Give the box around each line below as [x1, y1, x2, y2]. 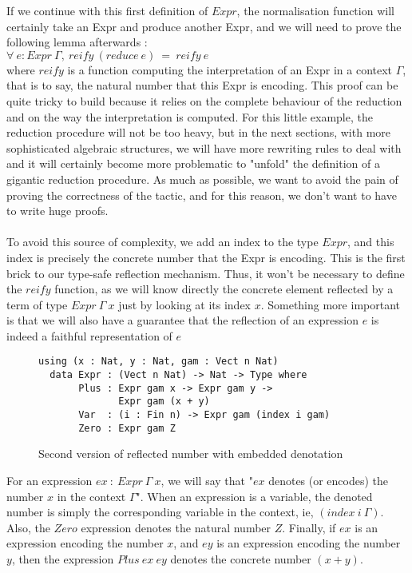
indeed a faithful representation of [6, 327, 172, 344]
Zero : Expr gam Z [78, 422, 176, 434]
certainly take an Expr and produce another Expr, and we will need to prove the [6, 18, 402, 34]
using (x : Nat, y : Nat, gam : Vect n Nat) [38, 356, 279, 368]
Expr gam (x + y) [118, 396, 210, 408]
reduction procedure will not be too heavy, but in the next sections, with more [6, 124, 390, 141]
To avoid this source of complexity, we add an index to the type [6, 233, 319, 250]
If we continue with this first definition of [6, 2, 208, 18]
